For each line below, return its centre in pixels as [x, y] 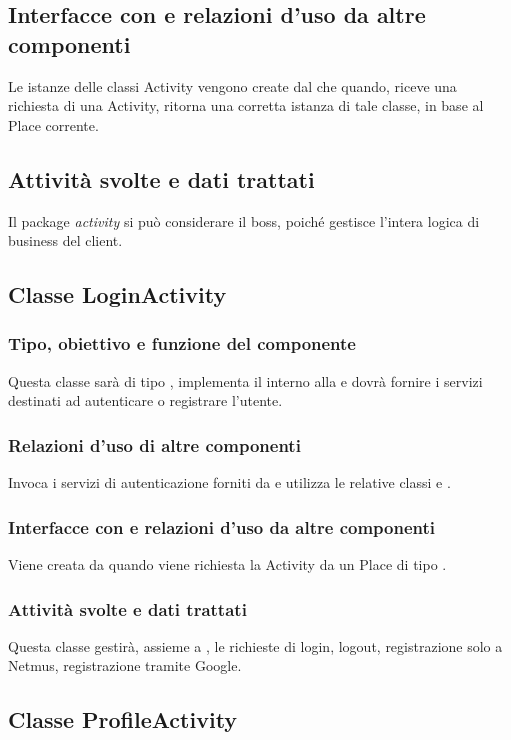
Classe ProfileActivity [123, 719]
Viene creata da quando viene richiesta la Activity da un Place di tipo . [227, 563]
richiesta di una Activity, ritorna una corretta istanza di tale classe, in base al [246, 105]
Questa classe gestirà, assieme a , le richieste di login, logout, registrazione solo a [255, 645]
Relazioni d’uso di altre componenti [154, 444]
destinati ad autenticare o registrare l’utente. [145, 400]
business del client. [65, 240]
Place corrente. [53, 124]
